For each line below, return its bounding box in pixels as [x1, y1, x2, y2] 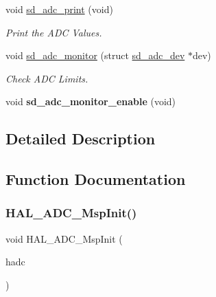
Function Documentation [5, 168, 186, 190]
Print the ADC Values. [5, 25, 102, 39]
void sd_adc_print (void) [5, 2, 113, 16]
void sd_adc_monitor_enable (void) [5, 94, 176, 109]
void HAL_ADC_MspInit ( [5, 231, 123, 245]
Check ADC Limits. [5, 71, 88, 85]
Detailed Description [5, 128, 156, 149]
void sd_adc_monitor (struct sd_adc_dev [5, 48, 185, 63]
